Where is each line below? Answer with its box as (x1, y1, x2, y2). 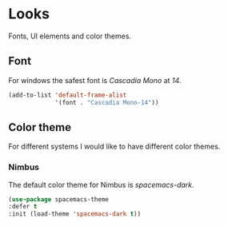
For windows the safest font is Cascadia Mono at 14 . (8, 75, 182, 85)
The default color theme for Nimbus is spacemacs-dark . (8, 180, 194, 189)
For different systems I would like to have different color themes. (8, 141, 221, 152)
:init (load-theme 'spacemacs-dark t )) (8, 210, 142, 218)
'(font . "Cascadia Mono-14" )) (54, 98, 159, 106)
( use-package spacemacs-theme (8, 195, 110, 204)
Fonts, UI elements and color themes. (8, 31, 132, 41)
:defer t (8, 203, 38, 211)
